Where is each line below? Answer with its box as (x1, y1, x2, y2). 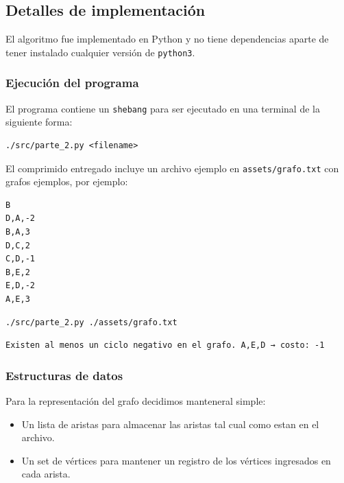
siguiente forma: (5, 115, 73, 129)
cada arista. (21, 467, 71, 481)
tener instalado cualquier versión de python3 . (5, 45, 195, 59)
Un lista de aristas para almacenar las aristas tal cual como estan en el (21, 416, 319, 431)
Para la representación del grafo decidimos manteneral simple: (5, 393, 266, 408)
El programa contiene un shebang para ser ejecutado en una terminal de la (5, 101, 320, 115)
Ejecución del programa (5, 74, 139, 91)
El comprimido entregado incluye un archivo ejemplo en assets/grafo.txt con (5, 161, 339, 175)
